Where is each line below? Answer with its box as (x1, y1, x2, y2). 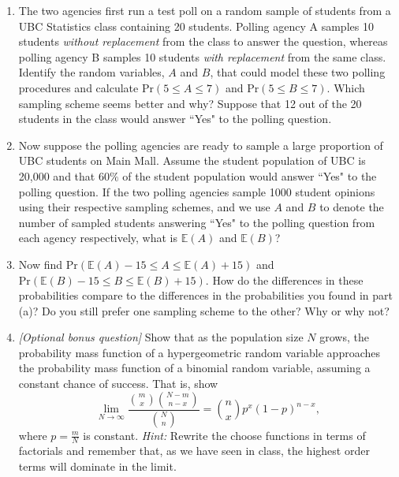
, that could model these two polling (210, 64, 386, 80)
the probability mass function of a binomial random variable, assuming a (18, 360, 371, 376)
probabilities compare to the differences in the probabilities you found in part (18, 287, 393, 304)
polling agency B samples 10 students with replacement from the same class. (18, 48, 386, 65)
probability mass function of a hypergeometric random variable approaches (18, 344, 381, 360)
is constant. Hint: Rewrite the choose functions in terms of (83, 427, 366, 443)
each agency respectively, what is (18, 229, 178, 246)
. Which (326, 79, 365, 95)
